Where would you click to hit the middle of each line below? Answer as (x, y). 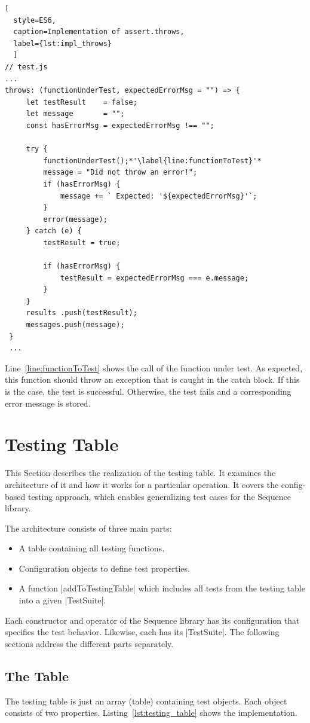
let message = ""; (75, 114)
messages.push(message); (75, 325)
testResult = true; (82, 242)
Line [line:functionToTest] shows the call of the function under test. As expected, (154, 367)
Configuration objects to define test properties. (104, 568)
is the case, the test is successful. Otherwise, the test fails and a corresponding (148, 391)
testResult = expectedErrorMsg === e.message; (155, 278)
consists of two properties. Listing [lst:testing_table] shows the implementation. (151, 713)
